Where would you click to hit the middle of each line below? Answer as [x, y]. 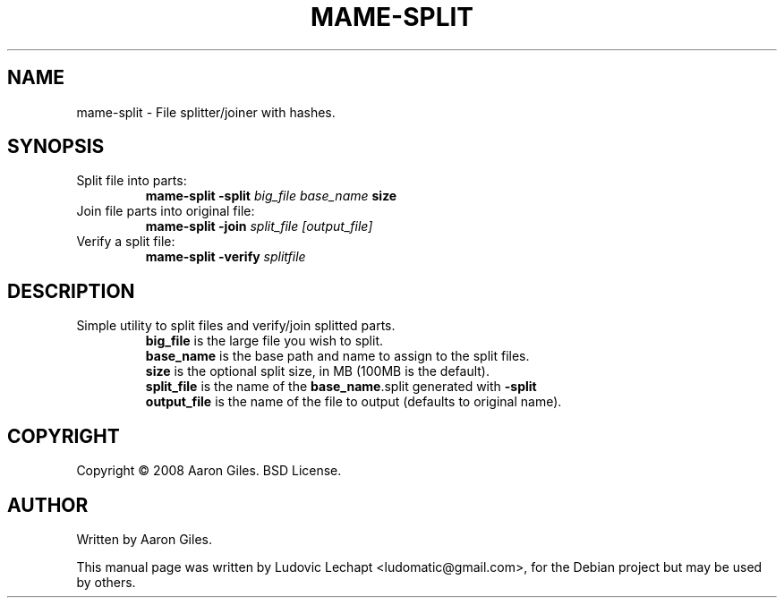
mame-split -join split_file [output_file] [259, 226]
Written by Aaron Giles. [144, 539]
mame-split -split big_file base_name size [271, 196]
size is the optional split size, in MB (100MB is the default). [318, 371]
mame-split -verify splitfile [226, 257]
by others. [106, 582]
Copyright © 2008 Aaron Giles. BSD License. [209, 471]
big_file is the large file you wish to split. [264, 341]
